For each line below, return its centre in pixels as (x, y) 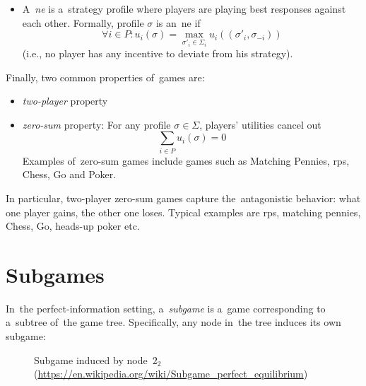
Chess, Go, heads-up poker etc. (73, 226)
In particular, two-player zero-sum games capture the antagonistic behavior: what (183, 198)
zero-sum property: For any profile (96, 124)
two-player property (65, 101)
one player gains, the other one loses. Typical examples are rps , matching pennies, (183, 212)
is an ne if (178, 22)
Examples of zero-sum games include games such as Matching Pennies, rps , (186, 160)
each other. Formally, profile (83, 22)
